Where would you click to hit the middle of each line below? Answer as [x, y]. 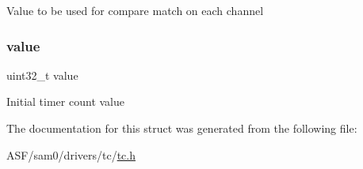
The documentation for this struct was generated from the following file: [182, 128]
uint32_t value [42, 75]
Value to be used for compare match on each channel [135, 10]
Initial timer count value [65, 101]
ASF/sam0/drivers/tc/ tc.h [71, 154]
